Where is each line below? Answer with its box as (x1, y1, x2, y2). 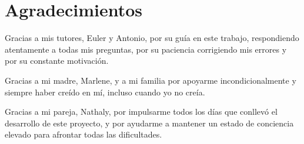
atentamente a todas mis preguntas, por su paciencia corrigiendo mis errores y (5, 43, 287, 55)
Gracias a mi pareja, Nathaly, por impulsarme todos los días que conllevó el (5, 105, 278, 118)
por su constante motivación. (5, 54, 109, 67)
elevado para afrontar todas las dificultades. (5, 128, 162, 140)
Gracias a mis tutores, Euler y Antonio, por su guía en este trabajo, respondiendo (5, 32, 299, 44)
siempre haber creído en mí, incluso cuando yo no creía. (5, 85, 205, 98)
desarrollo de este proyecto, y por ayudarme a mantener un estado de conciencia (5, 116, 294, 129)
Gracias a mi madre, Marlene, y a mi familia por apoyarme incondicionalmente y (5, 74, 296, 86)
